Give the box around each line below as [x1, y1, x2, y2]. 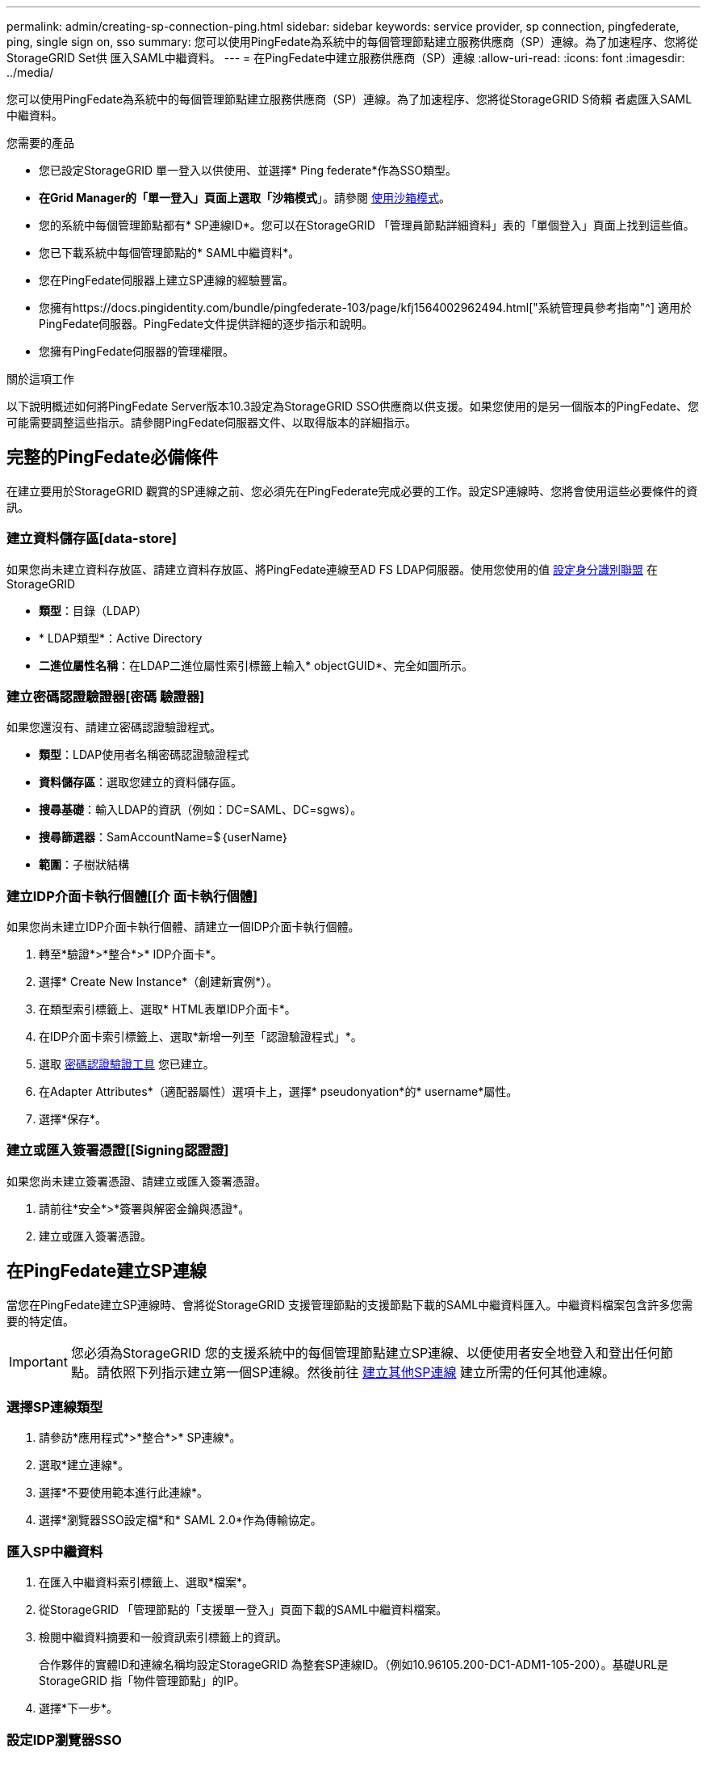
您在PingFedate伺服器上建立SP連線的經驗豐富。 [39, 273, 295, 287]
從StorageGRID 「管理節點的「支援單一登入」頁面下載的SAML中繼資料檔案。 [39, 1603, 448, 1617]
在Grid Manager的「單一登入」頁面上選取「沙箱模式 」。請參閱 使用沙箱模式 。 [39, 191, 451, 204]
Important [9, 1353, 68, 1370]
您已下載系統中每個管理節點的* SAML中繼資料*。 [39, 246, 300, 259]
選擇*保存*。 [39, 1112, 107, 1127]
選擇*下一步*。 [39, 1701, 119, 1716]
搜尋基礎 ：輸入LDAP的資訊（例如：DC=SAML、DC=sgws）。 [39, 802, 362, 817]
